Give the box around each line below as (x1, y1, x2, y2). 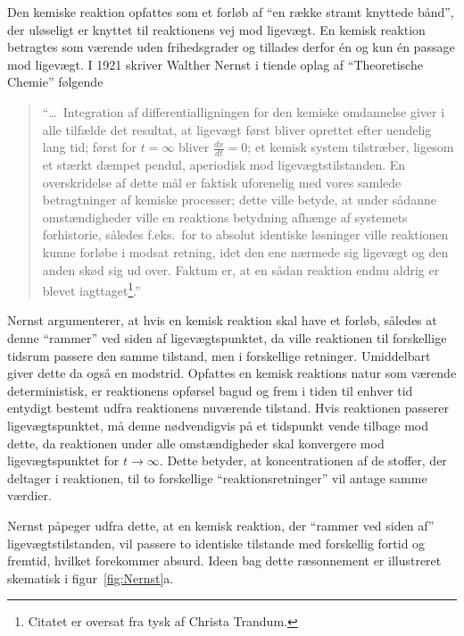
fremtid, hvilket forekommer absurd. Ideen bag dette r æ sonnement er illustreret (7, 551, 442, 570)
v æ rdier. (7, 486, 52, 505)
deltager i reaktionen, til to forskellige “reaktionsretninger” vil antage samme (7, 468, 427, 487)
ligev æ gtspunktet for (7, 451, 120, 470)
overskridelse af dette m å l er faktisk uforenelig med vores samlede (42, 172, 402, 191)
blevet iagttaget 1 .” (42, 279, 141, 299)
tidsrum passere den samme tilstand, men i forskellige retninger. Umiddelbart (7, 346, 431, 364)
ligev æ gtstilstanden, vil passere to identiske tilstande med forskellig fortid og (7, 533, 426, 552)
